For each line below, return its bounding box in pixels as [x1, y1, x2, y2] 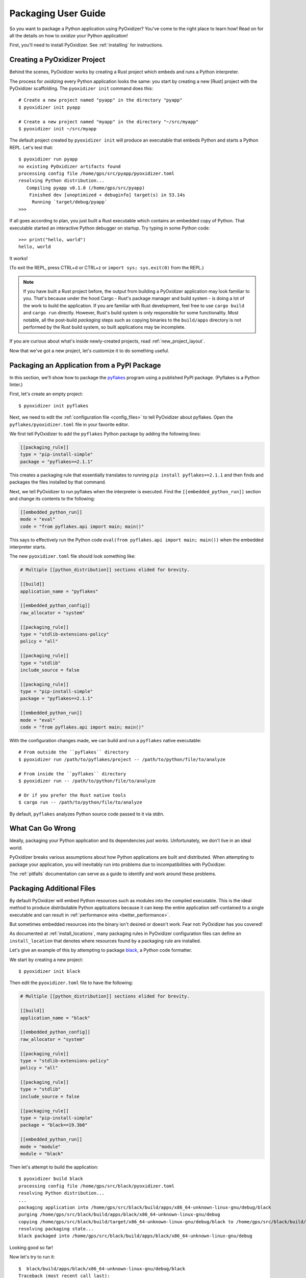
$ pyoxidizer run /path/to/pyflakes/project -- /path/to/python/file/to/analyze [18, 757, 226, 762]
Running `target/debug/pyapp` [32, 199, 108, 205]
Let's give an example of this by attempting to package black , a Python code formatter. [9, 947, 192, 953]
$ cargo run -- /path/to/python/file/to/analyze [18, 800, 142, 805]
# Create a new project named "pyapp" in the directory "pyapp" [18, 97, 183, 103]
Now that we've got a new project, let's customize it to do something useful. [9, 348, 169, 354]
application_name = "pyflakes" [20, 588, 99, 594]
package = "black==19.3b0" [20, 1122, 88, 1128]
